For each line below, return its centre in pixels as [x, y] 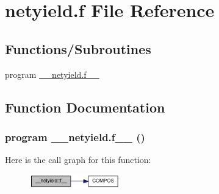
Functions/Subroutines [78, 48]
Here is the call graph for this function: [78, 160]
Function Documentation [85, 107]
